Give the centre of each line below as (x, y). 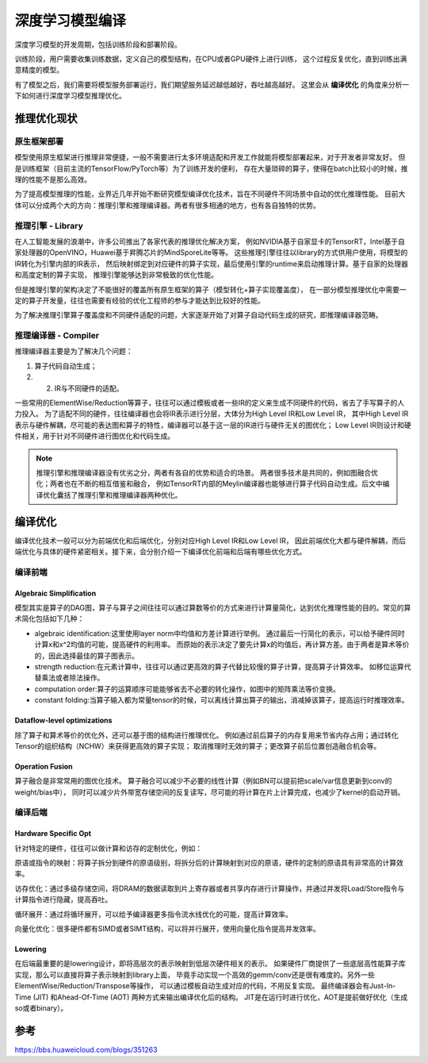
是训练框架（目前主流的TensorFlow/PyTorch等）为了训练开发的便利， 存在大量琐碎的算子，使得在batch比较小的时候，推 (211, 168)
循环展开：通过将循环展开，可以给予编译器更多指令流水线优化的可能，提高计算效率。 (153, 914)
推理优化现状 (46, 118)
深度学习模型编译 (71, 21)
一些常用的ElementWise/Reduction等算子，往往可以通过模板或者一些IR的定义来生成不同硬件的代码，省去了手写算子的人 (210, 403)
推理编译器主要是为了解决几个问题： (74, 351)
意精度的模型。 (39, 70)
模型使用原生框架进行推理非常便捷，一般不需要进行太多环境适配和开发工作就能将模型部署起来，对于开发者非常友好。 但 (210, 157)
